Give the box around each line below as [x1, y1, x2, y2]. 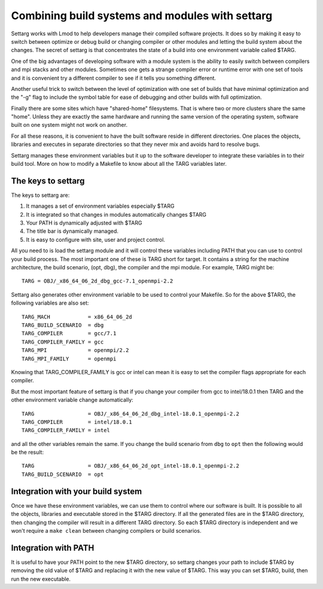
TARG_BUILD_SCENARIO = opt [22, 470, 104, 478]
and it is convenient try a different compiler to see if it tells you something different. [11, 74, 217, 81]
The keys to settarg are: [11, 192, 70, 199]
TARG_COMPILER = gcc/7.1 [22, 330, 117, 337]
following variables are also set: [11, 299, 89, 306]
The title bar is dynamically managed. [26, 227, 119, 235]
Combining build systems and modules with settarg [11, 9, 273, 22]
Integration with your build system [11, 486, 142, 496]
